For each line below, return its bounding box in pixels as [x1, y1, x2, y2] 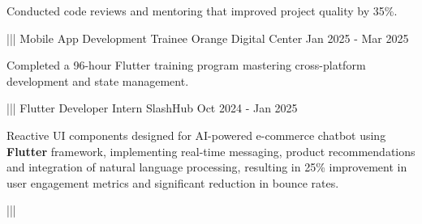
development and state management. [6, 72, 189, 89]
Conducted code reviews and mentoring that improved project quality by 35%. [6, 2, 398, 19]
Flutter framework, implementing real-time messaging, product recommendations [6, 142, 416, 159]
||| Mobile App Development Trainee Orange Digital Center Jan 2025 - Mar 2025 [6, 29, 409, 46]
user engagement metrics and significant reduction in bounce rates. [6, 174, 339, 191]
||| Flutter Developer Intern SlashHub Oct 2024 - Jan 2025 [6, 99, 298, 116]
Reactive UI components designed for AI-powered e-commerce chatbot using [6, 126, 386, 143]
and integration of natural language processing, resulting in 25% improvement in [6, 158, 407, 175]
